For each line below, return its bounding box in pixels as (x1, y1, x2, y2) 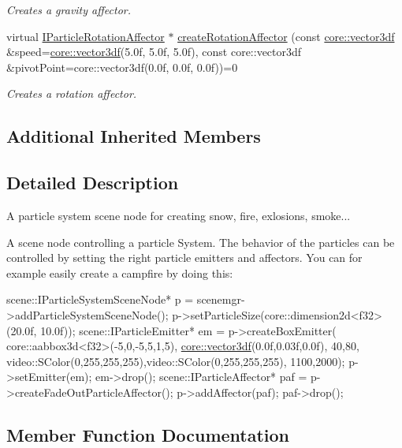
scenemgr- (196, 291, 245, 308)
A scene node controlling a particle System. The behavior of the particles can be (6, 233, 395, 250)
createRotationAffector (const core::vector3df (177, 28, 395, 44)
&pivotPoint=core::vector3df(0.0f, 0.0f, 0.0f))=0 (6, 58, 238, 75)
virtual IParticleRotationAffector (6, 28, 165, 44)
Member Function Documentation (6, 422, 290, 446)
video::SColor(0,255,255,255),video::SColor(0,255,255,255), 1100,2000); (6, 353, 345, 369)
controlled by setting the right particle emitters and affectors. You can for (6, 249, 363, 266)
